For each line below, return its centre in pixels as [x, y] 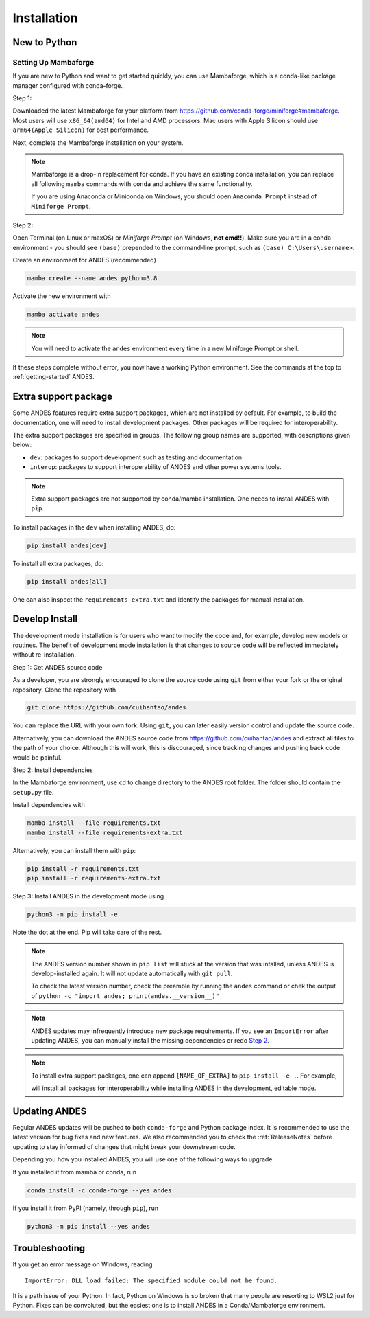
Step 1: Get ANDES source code [58, 667]
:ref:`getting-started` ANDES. [54, 377]
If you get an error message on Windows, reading [83, 1264]
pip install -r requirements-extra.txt [94, 878]
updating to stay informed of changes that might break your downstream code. [124, 1146]
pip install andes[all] [67, 581]
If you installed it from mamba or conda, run [75, 1172]
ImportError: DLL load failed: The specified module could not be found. [151, 1280]
